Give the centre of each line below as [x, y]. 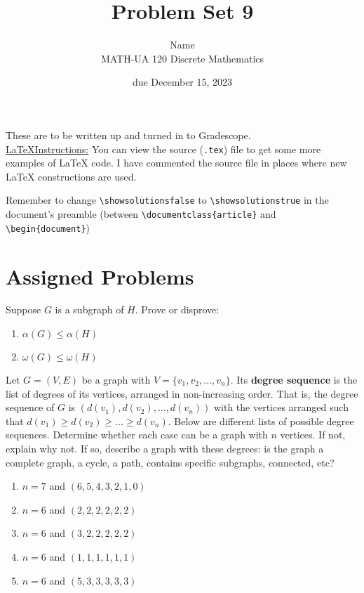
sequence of [30, 407]
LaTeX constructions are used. [71, 176]
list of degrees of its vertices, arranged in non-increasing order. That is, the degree [182, 393]
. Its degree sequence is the [294, 380]
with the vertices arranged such [281, 407]
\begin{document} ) [48, 227]
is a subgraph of [89, 309]
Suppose [23, 309]
